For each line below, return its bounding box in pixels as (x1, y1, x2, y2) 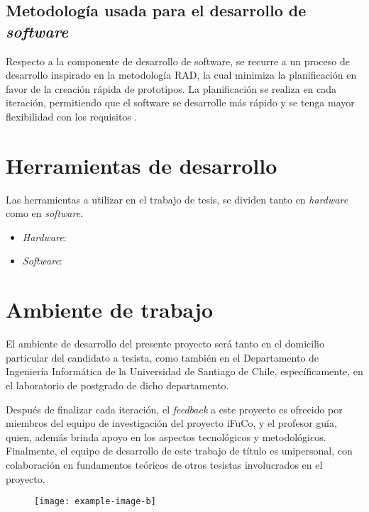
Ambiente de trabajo (6, 295, 214, 324)
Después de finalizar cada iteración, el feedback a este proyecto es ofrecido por (6, 401, 343, 416)
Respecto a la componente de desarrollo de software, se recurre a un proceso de (6, 53, 350, 68)
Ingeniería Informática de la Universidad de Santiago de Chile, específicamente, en (6, 364, 363, 379)
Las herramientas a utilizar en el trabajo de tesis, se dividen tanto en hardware (6, 191, 348, 206)
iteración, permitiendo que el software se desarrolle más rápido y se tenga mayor (6, 95, 355, 110)
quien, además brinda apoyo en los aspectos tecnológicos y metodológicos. (6, 429, 326, 444)
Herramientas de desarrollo (6, 150, 277, 179)
